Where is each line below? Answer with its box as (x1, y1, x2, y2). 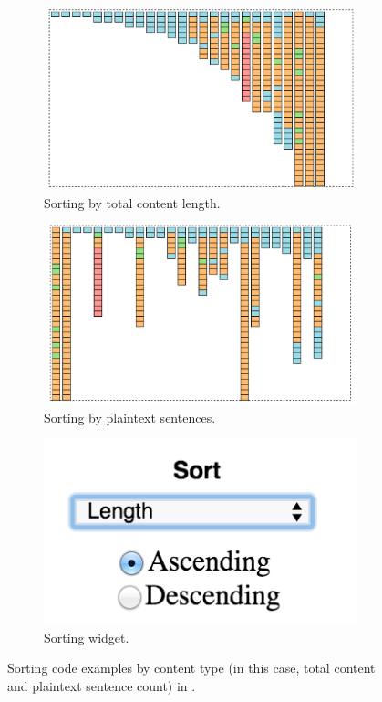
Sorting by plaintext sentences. (44, 407, 216, 426)
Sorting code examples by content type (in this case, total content (7, 658, 376, 677)
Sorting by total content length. (44, 193, 221, 212)
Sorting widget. (44, 627, 129, 646)
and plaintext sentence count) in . (7, 676, 196, 695)
